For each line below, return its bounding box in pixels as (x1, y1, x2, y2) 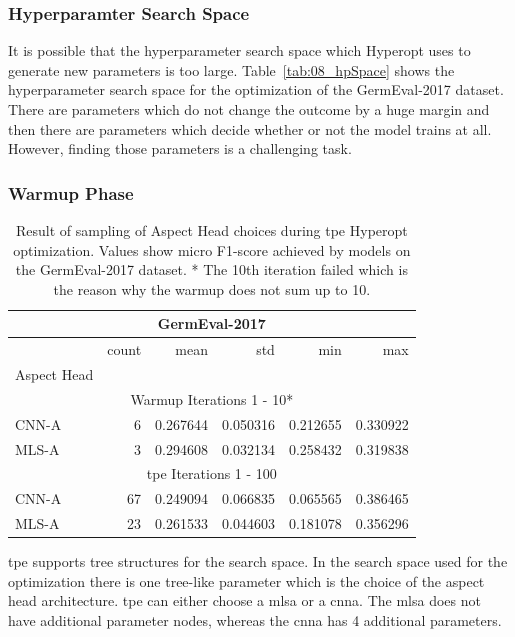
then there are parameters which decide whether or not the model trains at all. (8, 118, 492, 139)
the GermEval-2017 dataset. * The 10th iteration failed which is (15, 259, 408, 280)
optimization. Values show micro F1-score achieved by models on (13, 239, 411, 260)
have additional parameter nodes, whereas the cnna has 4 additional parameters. (8, 610, 502, 630)
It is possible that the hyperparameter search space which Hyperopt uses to (8, 40, 471, 61)
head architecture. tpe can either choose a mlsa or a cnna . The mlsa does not (8, 590, 481, 611)
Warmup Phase (8, 180, 134, 205)
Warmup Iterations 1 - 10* (130, 388, 294, 409)
